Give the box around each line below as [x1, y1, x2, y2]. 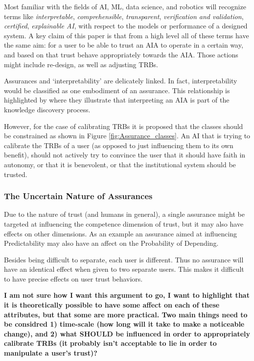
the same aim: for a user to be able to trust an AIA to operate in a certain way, [4, 40, 243, 50]
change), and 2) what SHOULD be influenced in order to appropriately [4, 328, 251, 338]
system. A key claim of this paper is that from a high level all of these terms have [4, 30, 249, 40]
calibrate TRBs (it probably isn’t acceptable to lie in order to [4, 338, 217, 348]
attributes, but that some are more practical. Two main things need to [4, 309, 248, 319]
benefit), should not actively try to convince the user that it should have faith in [4, 150, 246, 160]
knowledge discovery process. [4, 104, 91, 114]
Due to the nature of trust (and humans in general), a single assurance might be [4, 209, 245, 219]
